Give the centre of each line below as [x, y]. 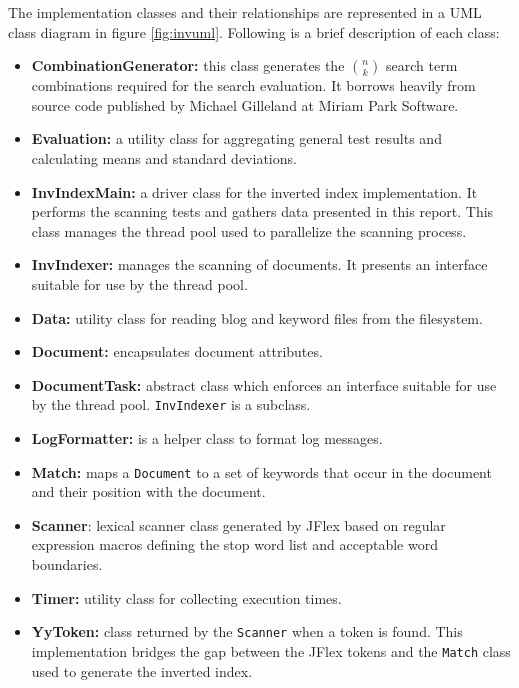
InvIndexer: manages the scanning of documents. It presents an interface [259, 264]
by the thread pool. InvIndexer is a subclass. [171, 404]
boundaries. [67, 564]
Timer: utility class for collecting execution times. [186, 597]
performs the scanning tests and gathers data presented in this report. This [262, 211]
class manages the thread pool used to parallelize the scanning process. [249, 230]
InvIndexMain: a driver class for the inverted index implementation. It [254, 191]
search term [422, 65]
